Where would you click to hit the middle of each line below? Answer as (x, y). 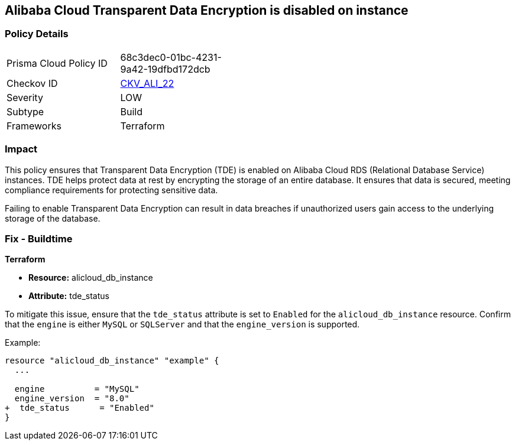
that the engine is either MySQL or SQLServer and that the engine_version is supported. (182, 324)
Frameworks (34, 126)
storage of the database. (53, 218)
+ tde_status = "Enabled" (80, 408)
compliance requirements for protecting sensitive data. (111, 190)
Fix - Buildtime (39, 238)
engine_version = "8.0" (72, 399)
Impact (21, 149)
